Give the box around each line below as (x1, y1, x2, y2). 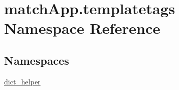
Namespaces (4, 52, 69, 68)
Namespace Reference (4, 18, 160, 38)
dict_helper (4, 76, 41, 86)
